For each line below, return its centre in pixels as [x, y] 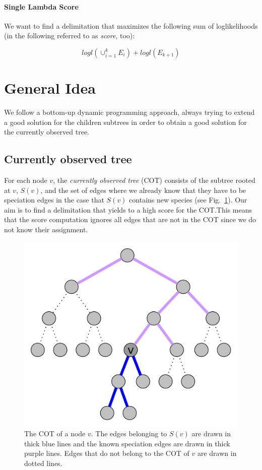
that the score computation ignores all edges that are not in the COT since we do [130, 219]
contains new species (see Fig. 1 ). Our [188, 200]
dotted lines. [43, 463]
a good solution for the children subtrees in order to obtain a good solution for [125, 122]
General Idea [50, 88]
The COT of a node [55, 433]
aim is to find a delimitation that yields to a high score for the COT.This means [128, 209]
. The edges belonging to [129, 433]
